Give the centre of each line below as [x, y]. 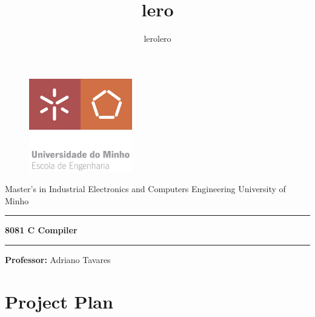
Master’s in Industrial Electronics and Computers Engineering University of [145, 189]
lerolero [157, 38]
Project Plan [59, 301]
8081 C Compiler [41, 230]
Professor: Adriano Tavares [58, 259]
